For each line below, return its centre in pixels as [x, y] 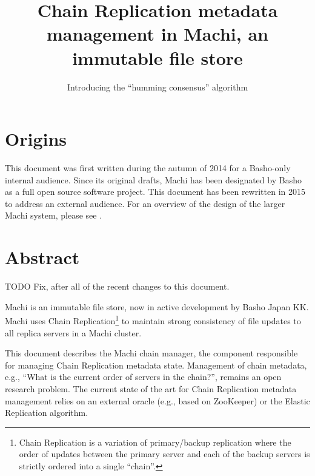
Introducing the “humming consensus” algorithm [157, 87]
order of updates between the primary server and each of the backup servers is [164, 454]
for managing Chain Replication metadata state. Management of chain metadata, [156, 365]
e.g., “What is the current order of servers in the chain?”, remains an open [143, 377]
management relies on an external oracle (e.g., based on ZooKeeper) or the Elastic [157, 400]
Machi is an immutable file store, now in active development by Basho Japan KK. [157, 306]
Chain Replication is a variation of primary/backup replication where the [155, 442]
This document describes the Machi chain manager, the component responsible [151, 353]
